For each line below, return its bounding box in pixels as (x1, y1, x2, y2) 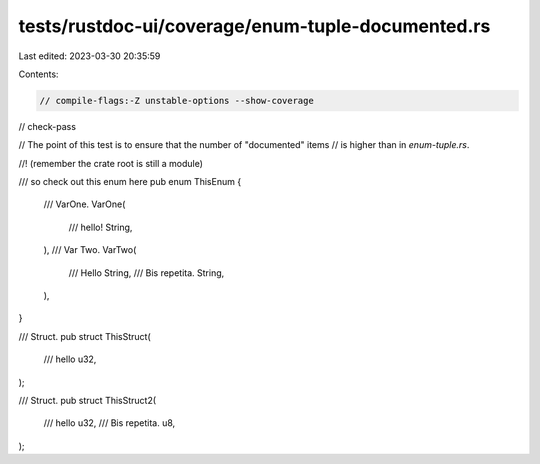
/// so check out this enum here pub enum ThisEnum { (18, 176, 242, 188)
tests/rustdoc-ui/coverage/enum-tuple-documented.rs (18, 15, 491, 37)
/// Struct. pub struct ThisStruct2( (18, 394, 157, 406)
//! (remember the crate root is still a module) (18, 157, 204, 169)
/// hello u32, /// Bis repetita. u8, (43, 417, 176, 429)
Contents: (18, 68, 59, 80)
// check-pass (18, 120, 77, 132)
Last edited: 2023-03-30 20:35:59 (18, 50, 161, 62)
